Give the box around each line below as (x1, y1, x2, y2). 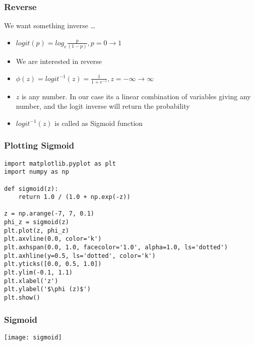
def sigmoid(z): (4, 185, 58, 192)
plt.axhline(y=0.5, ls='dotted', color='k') (4, 252, 156, 259)
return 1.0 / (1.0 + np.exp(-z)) (18, 193, 131, 201)
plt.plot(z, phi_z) (4, 227, 69, 234)
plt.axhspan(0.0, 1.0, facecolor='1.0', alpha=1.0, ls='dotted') (4, 244, 228, 251)
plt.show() (4, 294, 40, 302)
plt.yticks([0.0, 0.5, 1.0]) (4, 260, 102, 268)
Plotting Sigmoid (4, 139, 75, 152)
